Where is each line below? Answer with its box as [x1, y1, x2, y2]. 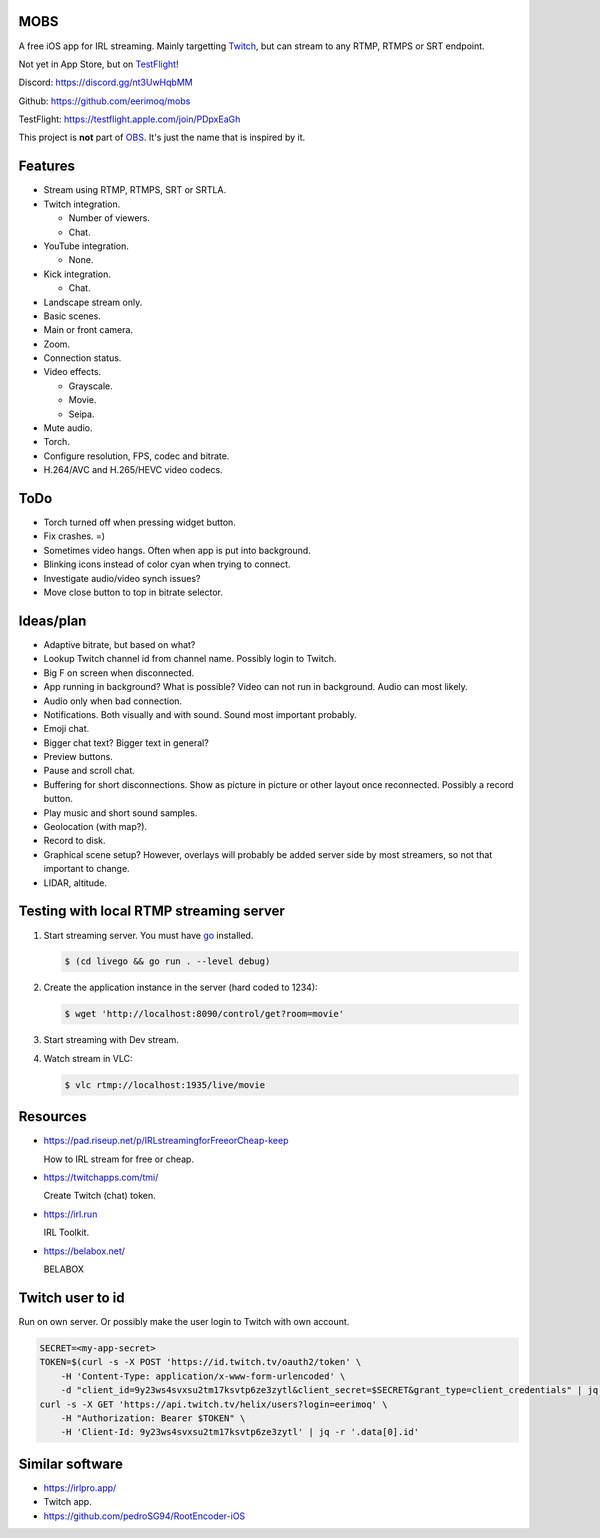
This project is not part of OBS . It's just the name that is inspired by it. [18, 131, 306, 144]
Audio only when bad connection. [43, 695, 183, 707]
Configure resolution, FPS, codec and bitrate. [43, 450, 230, 462]
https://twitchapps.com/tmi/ [43, 1171, 159, 1184]
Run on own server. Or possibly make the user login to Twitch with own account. [18, 1315, 350, 1327]
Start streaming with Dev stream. [43, 1034, 180, 1046]
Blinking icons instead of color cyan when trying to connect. [43, 558, 291, 570]
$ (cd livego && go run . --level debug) [64, 956, 271, 967]
